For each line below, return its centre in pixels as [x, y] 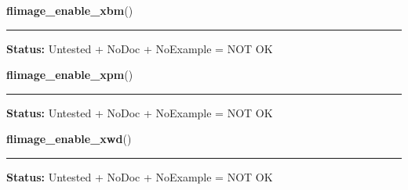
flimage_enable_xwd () [69, 139]
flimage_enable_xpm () [70, 75]
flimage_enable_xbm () [70, 10]
